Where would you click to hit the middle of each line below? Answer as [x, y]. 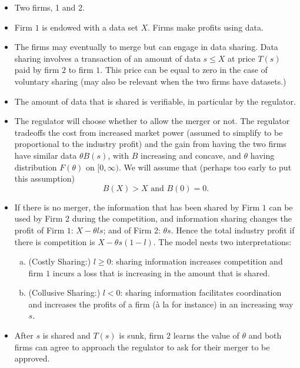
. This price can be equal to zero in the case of [184, 70]
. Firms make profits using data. [206, 27]
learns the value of [206, 335]
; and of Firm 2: [132, 230]
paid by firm [37, 70]
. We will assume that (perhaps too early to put [205, 167]
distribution [36, 167]
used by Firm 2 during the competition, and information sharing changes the [153, 218]
